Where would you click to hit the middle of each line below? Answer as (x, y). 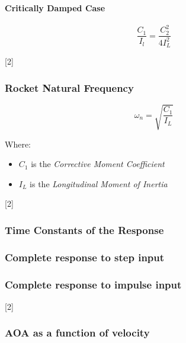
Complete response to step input (85, 257)
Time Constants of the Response (84, 230)
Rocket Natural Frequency (69, 87)
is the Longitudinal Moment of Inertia (99, 183)
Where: (18, 144)
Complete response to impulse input (93, 284)
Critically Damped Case (55, 7)
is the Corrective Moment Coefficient (98, 164)
